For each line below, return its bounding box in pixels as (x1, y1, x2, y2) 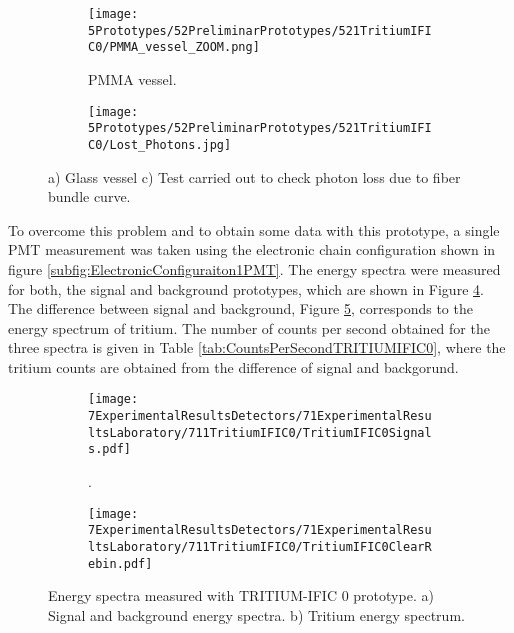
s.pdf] (88, 442, 131, 457)
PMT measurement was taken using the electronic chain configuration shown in (8, 239, 496, 260)
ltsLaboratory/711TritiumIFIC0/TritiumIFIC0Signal (88, 425, 432, 440)
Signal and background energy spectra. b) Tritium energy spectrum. (48, 604, 465, 625)
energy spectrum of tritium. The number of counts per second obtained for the (8, 317, 490, 338)
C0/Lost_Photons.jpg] (88, 137, 232, 152)
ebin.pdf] (88, 556, 153, 571)
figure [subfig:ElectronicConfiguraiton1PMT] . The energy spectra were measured (8, 258, 501, 279)
